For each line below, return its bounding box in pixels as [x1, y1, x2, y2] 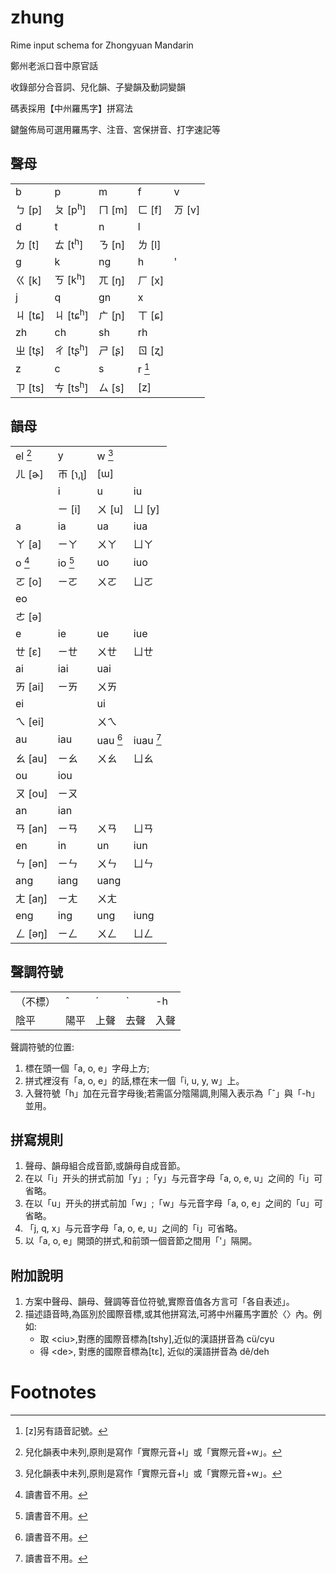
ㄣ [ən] [15, 856, 48, 870]
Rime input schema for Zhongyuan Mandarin [10, 39, 194, 51]
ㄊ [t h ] [54, 236, 84, 252]
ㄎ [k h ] [54, 271, 87, 287]
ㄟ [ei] [15, 714, 45, 728]
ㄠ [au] [15, 751, 48, 765]
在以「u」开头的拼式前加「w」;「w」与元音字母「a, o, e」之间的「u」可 [24, 1197, 323, 1210]
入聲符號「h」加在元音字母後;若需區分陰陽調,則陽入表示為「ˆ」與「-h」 [24, 1087, 320, 1099]
